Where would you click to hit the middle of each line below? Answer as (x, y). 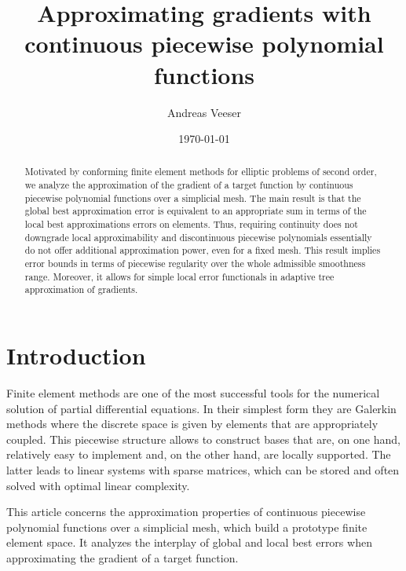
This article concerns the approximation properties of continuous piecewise (186, 512)
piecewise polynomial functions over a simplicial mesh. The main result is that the (193, 198)
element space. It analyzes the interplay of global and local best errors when (189, 542)
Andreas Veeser (204, 112)
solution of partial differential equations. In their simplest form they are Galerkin (201, 408)
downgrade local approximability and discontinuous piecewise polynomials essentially (198, 237)
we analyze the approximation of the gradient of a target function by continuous (189, 185)
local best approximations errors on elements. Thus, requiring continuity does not (191, 224)
